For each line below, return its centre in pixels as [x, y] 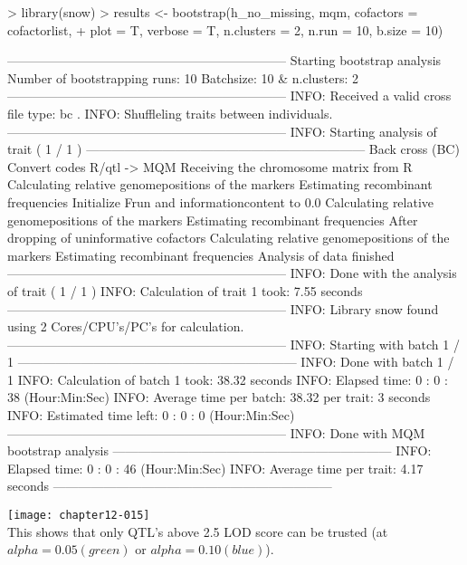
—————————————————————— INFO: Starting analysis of [222, 131]
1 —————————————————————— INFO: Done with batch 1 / [231, 362]
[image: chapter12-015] [79, 516]
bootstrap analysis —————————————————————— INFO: [219, 450]
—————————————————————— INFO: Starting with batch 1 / [233, 344]
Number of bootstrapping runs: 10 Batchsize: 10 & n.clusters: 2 [183, 77]
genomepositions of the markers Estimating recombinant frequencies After [213, 220]
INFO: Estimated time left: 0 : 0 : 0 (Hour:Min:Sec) [151, 415]
